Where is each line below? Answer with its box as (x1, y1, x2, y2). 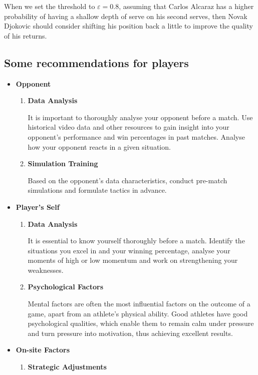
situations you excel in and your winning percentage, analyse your (28, 245, 230, 255)
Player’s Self (16, 201, 60, 212)
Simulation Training (28, 158, 98, 169)
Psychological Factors (28, 281, 104, 292)
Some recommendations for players (4, 55, 189, 70)
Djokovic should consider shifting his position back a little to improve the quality (4, 21, 253, 31)
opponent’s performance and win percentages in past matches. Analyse (28, 131, 245, 142)
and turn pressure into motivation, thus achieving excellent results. (28, 327, 233, 338)
